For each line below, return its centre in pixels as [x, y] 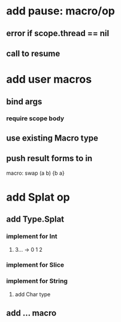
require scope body [35, 118]
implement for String [37, 281]
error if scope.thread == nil [58, 33]
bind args [24, 101]
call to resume [33, 53]
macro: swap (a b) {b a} [35, 173]
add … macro [31, 313]
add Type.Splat [35, 220]
